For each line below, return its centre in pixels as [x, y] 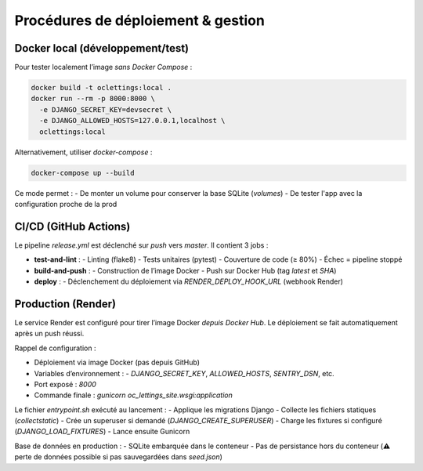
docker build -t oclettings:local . [101, 88]
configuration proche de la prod [66, 204]
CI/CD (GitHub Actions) [72, 226]
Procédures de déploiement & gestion [140, 20]
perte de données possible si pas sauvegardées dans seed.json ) [119, 457]
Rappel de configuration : [55, 348]
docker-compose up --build [83, 173]
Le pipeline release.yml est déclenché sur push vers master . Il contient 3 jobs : [141, 245]
